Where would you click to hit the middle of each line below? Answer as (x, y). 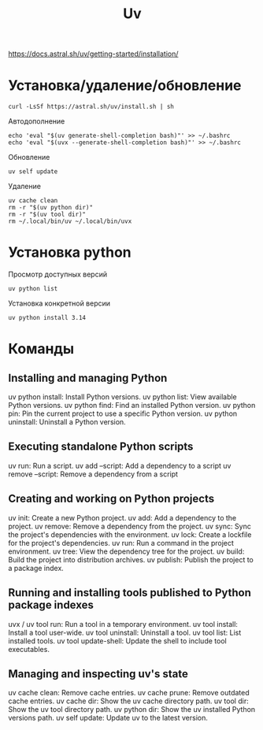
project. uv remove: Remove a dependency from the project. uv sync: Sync (130, 526)
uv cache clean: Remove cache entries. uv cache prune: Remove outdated (129, 693)
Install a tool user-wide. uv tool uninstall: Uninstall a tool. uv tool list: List (125, 632)
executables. (29, 649)
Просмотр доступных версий (58, 274)
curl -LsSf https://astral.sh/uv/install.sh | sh (91, 107)
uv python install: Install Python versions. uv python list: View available (123, 397)
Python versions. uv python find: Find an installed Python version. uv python (132, 406)
